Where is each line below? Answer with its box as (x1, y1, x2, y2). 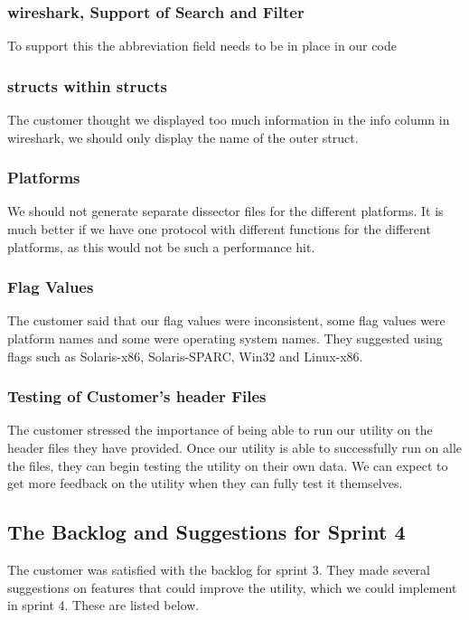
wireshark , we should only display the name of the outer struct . (7, 127, 359, 146)
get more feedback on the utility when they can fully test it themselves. (7, 474, 403, 493)
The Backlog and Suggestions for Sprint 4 (7, 518, 406, 546)
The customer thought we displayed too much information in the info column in (7, 110, 450, 129)
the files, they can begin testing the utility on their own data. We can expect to (7, 456, 448, 474)
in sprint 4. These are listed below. (7, 596, 200, 615)
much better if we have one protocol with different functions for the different (7, 220, 431, 239)
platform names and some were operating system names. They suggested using (7, 329, 443, 348)
